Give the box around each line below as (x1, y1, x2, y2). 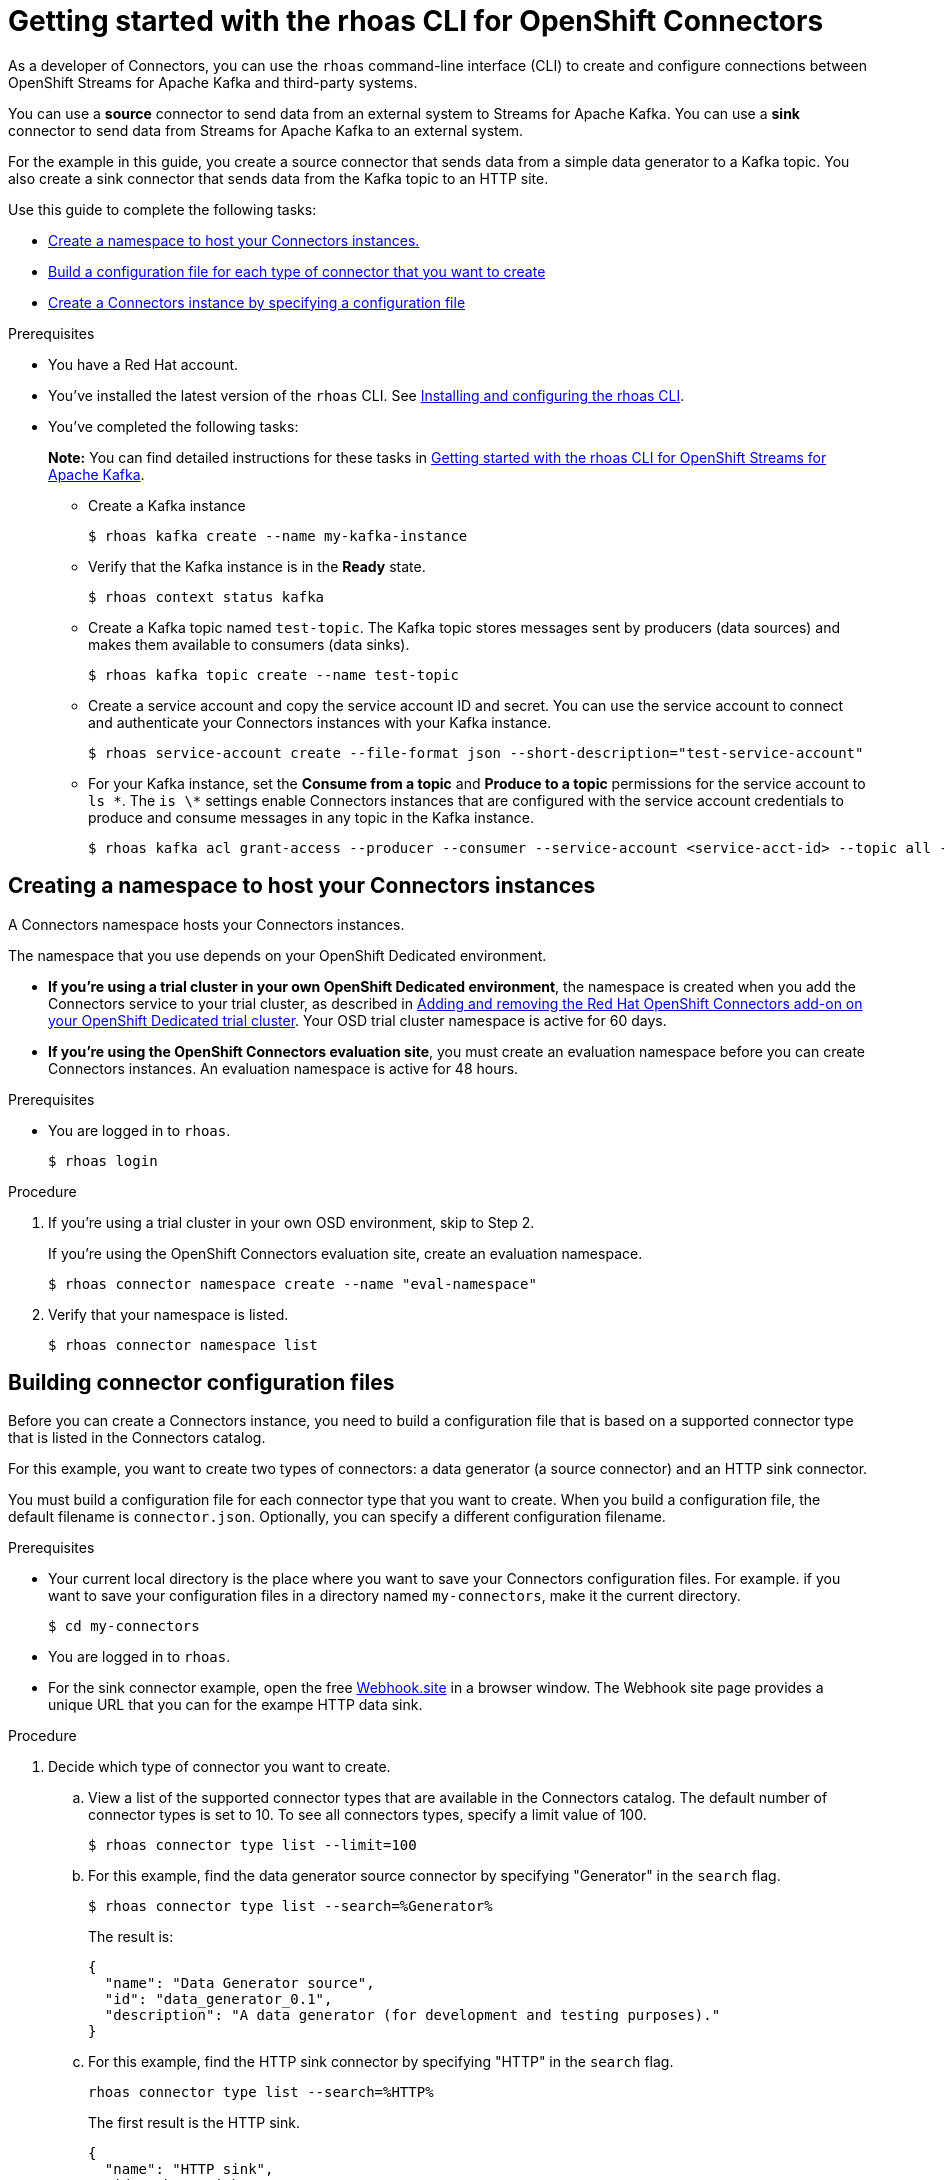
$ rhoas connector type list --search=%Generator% (88, 1898, 493, 1915)
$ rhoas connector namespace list (48, 1336, 318, 1353)
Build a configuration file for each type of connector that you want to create (48, 262, 546, 280)
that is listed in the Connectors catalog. (8, 1429, 266, 1447)
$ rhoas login (48, 1152, 158, 1169)
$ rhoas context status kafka (88, 588, 325, 605)
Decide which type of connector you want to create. (48, 1758, 391, 1776)
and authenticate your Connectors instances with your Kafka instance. (88, 713, 552, 731)
